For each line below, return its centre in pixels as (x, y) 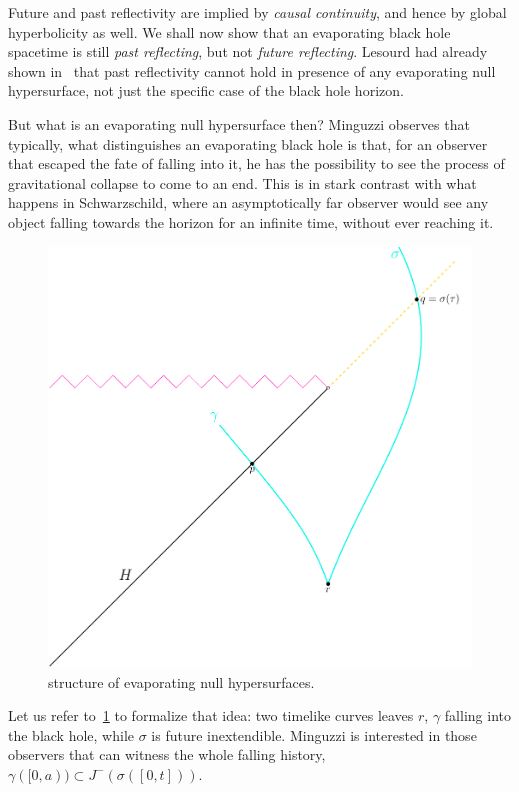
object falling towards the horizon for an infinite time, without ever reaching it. (251, 221)
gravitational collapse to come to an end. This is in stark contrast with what (242, 182)
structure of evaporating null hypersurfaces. (181, 681)
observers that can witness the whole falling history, (167, 754)
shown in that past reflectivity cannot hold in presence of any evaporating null (252, 70)
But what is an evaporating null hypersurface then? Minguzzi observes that (239, 123)
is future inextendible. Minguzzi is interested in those (314, 734)
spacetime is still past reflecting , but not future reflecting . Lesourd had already (248, 51)
